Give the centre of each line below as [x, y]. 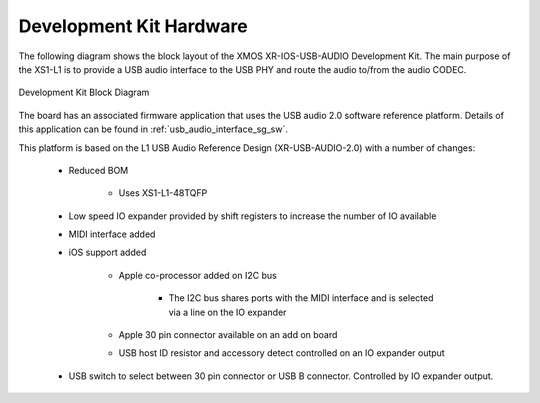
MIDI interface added [112, 234]
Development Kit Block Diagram [84, 92]
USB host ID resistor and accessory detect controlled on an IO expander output [281, 353]
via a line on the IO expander [227, 312]
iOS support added [107, 252]
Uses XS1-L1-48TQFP [163, 193]
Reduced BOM [98, 170]
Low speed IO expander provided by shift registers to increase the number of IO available [252, 216]
